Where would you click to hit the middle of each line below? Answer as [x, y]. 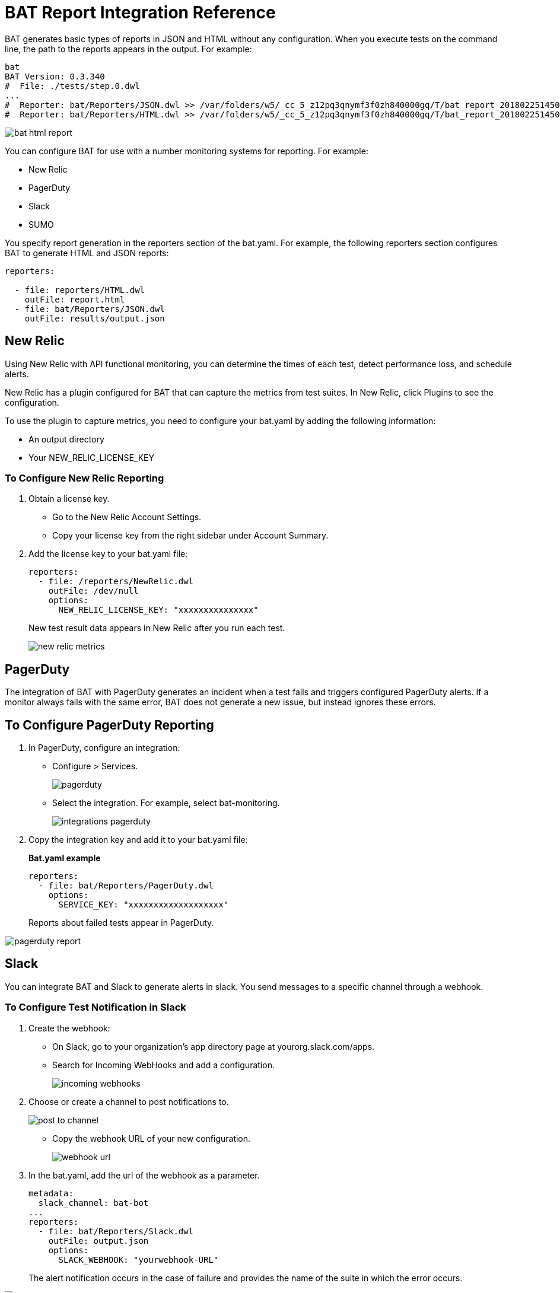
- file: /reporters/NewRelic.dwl [116, 582]
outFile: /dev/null [93, 591]
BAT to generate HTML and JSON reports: [87, 253]
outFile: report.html [75, 299]
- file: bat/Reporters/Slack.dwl [116, 1231]
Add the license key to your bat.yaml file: [108, 554]
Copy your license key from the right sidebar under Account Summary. [190, 536]
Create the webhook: [69, 1028]
